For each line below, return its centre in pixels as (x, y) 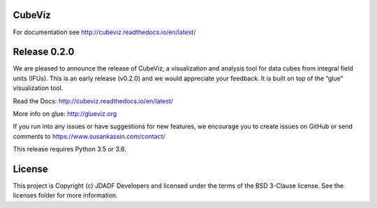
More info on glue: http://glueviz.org (65, 113)
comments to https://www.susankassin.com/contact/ (89, 136)
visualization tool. (38, 88)
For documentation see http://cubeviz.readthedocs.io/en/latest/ (104, 32)
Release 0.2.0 (44, 52)
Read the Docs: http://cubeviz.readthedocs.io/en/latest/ (93, 101)
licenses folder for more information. (65, 195)
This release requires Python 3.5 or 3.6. (69, 149)
